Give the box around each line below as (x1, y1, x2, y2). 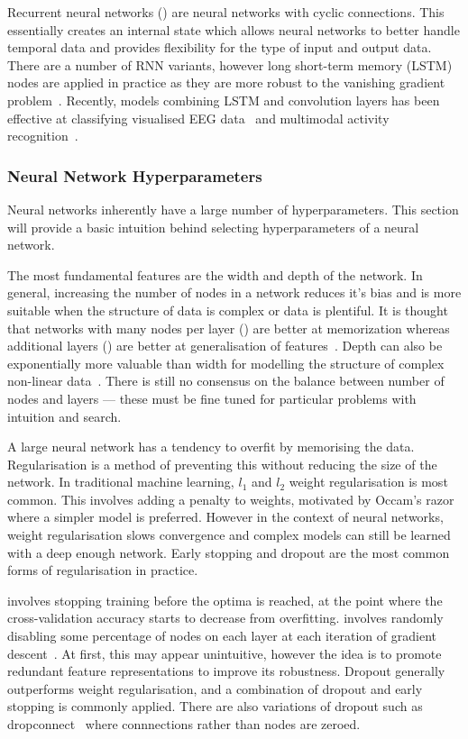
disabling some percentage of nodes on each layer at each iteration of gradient (7, 626, 436, 645)
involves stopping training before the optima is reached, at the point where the (7, 590, 443, 609)
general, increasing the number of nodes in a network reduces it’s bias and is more (7, 283, 462, 302)
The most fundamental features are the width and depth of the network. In (7, 265, 423, 284)
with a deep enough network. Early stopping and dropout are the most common (7, 543, 450, 561)
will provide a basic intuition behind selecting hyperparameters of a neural (7, 217, 419, 236)
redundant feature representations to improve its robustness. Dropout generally (7, 661, 445, 680)
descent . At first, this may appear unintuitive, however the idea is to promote (7, 643, 442, 662)
